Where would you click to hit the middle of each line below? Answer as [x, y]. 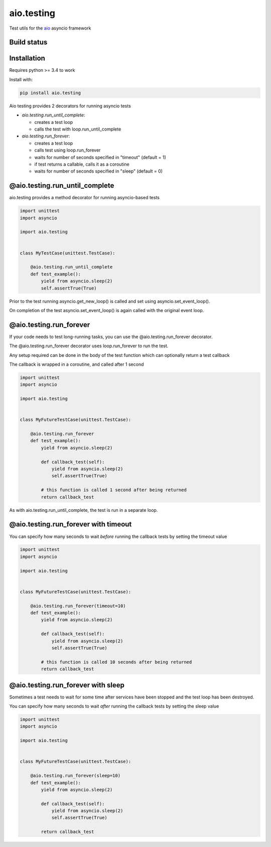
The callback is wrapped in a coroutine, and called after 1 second [77, 364]
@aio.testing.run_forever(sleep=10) [75, 776]
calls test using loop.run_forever [67, 150]
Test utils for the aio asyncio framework [50, 28]
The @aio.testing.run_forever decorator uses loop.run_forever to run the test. [89, 346]
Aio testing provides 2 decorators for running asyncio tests [70, 106]
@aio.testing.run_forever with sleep [67, 685]
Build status [28, 42]
